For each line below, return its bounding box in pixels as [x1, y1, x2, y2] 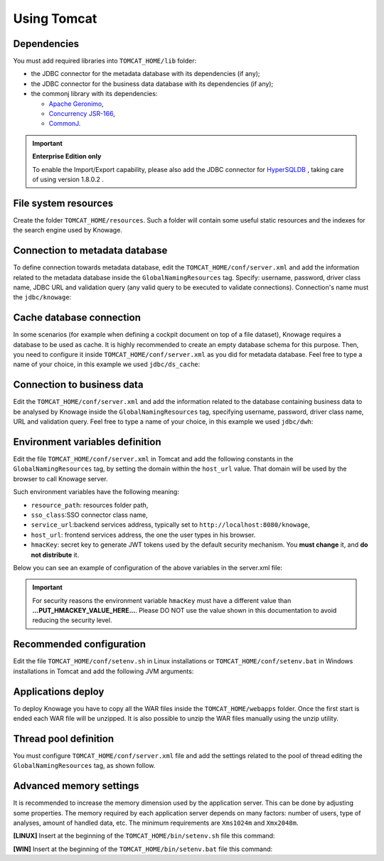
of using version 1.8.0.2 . [32, 175, 105, 183]
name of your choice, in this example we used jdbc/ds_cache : [13, 360, 201, 369]
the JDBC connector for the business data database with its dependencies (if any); [31, 79, 274, 88]
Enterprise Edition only [32, 152, 102, 161]
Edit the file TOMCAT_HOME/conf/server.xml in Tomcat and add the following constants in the [13, 455, 294, 464]
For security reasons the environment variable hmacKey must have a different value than [32, 596, 292, 604]
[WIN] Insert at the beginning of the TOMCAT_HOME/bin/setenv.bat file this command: [13, 845, 273, 853]
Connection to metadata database [13, 245, 168, 257]
